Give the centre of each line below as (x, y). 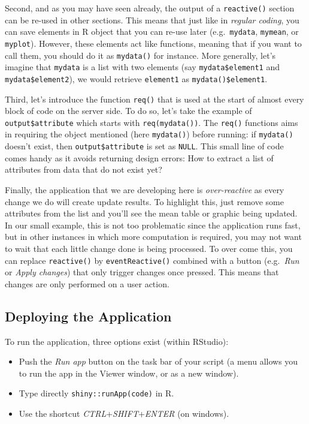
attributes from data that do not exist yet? (84, 169)
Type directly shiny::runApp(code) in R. (96, 393)
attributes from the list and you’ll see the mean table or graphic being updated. (151, 213)
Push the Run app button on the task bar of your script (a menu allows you (158, 361)
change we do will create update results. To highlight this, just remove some (144, 201)
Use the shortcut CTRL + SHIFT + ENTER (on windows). (124, 413)
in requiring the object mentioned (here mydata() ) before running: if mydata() (149, 134)
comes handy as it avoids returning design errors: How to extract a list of (139, 157)
